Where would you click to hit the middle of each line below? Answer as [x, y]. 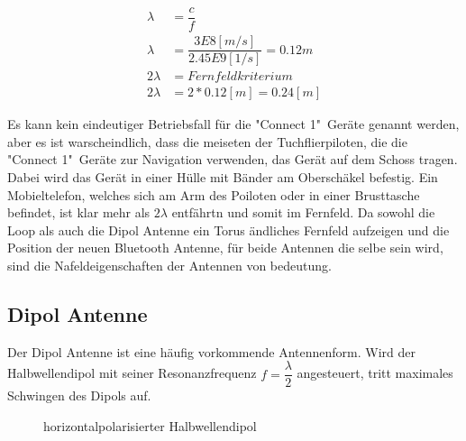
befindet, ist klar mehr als [79, 212]
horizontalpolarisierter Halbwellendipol [150, 426]
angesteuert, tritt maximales [375, 373]
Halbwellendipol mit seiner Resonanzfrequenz [132, 373]
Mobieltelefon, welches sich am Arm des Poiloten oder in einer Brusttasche [214, 194]
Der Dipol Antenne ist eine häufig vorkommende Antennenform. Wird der [211, 351]
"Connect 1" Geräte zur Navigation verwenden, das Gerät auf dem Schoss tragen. [233, 159]
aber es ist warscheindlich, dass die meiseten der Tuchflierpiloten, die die [207, 141]
